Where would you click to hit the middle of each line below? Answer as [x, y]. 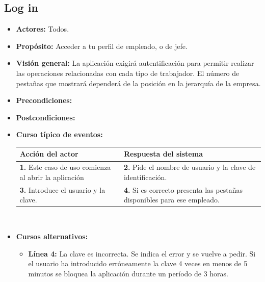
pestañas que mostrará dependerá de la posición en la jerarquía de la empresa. [138, 83]
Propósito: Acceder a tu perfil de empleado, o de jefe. [102, 46]
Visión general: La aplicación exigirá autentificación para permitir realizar [135, 63]
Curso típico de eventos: [59, 134]
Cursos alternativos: [52, 236]
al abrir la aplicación [52, 177]
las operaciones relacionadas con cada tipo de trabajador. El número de [128, 73]
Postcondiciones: [46, 117]
